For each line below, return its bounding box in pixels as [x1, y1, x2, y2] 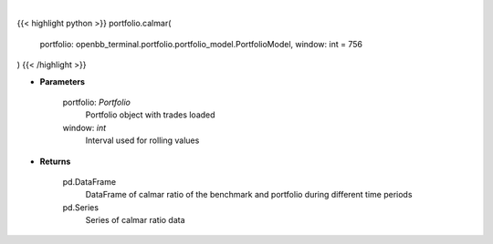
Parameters [39, 76, 86, 86]
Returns [39, 156, 71, 167]
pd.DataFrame [62, 176, 117, 187]
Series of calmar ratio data [85, 215, 186, 226]
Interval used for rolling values [85, 135, 200, 146]
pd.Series [62, 201, 100, 213]
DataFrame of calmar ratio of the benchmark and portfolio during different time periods [85, 189, 413, 200]
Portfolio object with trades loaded [85, 109, 215, 120]
